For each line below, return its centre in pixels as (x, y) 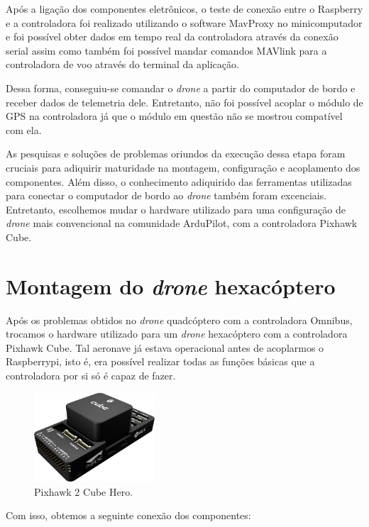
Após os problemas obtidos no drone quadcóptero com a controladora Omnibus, (179, 320)
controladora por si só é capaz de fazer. (91, 375)
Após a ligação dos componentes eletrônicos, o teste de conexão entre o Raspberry (184, 9)
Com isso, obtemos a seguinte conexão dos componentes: (128, 515)
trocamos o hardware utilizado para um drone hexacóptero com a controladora (177, 334)
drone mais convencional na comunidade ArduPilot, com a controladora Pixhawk (182, 223)
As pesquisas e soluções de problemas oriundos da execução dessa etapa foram (176, 154)
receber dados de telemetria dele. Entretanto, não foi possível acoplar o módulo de (184, 102)
